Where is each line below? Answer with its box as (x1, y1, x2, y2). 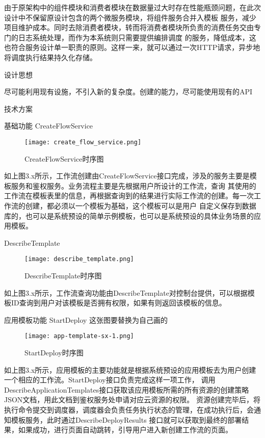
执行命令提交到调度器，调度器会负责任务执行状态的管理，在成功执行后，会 (4, 404, 254, 415)
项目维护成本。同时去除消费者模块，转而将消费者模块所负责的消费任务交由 (4, 22, 254, 33)
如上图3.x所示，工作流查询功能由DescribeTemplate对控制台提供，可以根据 (4, 287, 248, 298)
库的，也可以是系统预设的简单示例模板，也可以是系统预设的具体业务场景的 (4, 210, 254, 221)
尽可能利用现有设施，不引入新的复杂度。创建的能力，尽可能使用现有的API (4, 86, 253, 97)
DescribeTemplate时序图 (24, 270, 102, 280)
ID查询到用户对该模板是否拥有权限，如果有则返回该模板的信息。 (11, 297, 226, 308)
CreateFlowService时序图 (24, 153, 104, 164)
